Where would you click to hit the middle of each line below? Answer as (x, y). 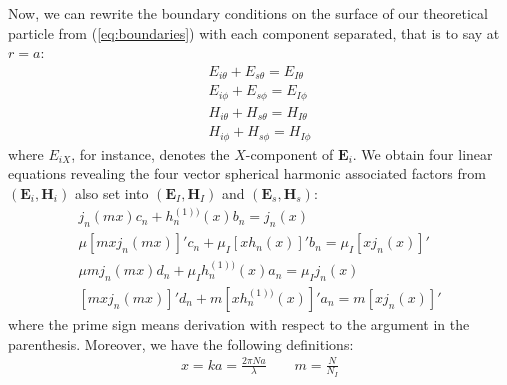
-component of (289, 153)
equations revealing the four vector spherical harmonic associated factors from (247, 173)
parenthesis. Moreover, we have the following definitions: (181, 343)
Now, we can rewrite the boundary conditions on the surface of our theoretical (248, 13)
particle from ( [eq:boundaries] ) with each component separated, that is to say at (254, 32)
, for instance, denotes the (150, 153)
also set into (111, 192)
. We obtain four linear (422, 153)
